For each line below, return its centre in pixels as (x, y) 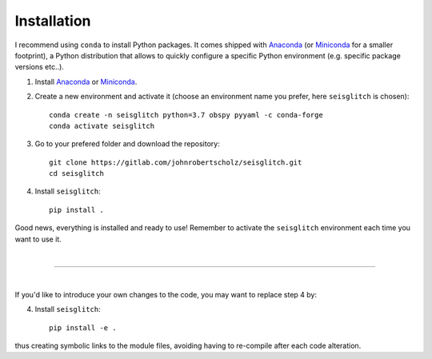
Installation (53, 21)
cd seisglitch (76, 174)
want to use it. (38, 239)
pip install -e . (83, 327)
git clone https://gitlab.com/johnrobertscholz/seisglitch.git (176, 162)
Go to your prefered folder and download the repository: (127, 144)
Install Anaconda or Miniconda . (86, 82)
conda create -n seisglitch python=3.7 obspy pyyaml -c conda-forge (186, 115)
